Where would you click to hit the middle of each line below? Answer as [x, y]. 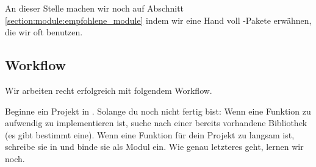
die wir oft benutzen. [44, 32]
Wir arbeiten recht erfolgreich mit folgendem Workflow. [109, 90]
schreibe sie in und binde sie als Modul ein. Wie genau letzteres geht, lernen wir [154, 147]
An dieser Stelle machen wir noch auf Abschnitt [95, 8]
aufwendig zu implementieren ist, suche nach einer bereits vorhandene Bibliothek [156, 123]
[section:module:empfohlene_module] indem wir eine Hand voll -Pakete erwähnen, [158, 20]
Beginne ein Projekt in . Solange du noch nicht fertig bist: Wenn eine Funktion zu [158, 111]
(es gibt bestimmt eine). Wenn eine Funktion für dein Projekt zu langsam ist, [150, 134]
